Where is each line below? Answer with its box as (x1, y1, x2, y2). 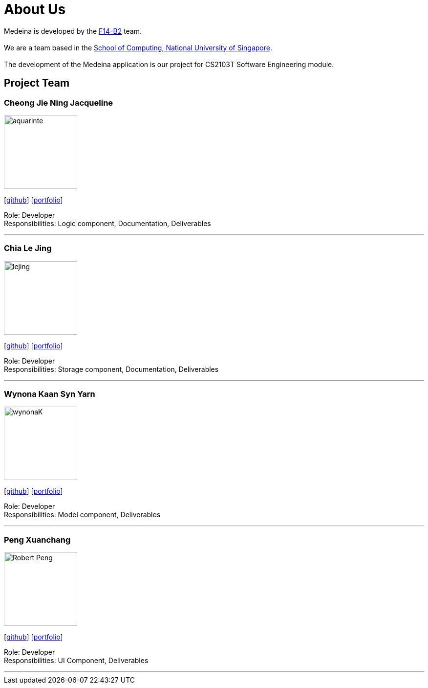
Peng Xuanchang (4, 534, 71, 545)
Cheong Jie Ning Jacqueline (4, 97, 113, 108)
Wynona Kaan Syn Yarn (4, 389, 95, 399)
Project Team (4, 77, 70, 90)
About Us (4, 1, 66, 18)
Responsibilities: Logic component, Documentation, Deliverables (4, 219, 211, 228)
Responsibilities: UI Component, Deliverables (4, 656, 149, 665)
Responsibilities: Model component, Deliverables (4, 510, 161, 519)
